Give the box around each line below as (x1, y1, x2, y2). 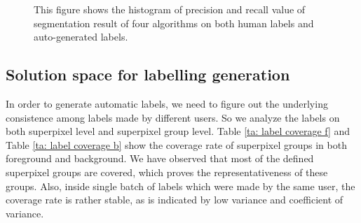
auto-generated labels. (34, 29, 128, 44)
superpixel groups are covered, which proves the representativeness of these (6, 164, 328, 179)
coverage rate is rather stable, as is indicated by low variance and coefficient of (6, 192, 343, 207)
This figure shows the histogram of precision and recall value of (34, 2, 306, 16)
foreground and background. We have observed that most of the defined (6, 151, 314, 166)
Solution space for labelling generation (6, 64, 290, 85)
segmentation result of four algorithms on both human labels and (34, 15, 314, 30)
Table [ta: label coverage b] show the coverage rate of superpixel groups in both (6, 137, 347, 152)
